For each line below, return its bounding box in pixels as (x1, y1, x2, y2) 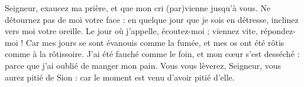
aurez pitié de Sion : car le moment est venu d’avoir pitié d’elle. (5, 71, 235, 83)
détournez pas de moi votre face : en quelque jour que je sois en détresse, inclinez (5, 13, 299, 25)
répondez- (260, 25, 296, 37)
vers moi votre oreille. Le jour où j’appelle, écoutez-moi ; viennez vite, (5, 25, 258, 37)
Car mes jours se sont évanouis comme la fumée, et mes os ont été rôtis (25, 36, 284, 48)
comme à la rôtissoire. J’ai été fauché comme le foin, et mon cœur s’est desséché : (5, 48, 300, 60)
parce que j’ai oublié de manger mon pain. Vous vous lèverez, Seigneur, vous (5, 59, 282, 71)
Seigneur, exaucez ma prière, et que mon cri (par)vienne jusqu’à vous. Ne (5, 2, 271, 14)
